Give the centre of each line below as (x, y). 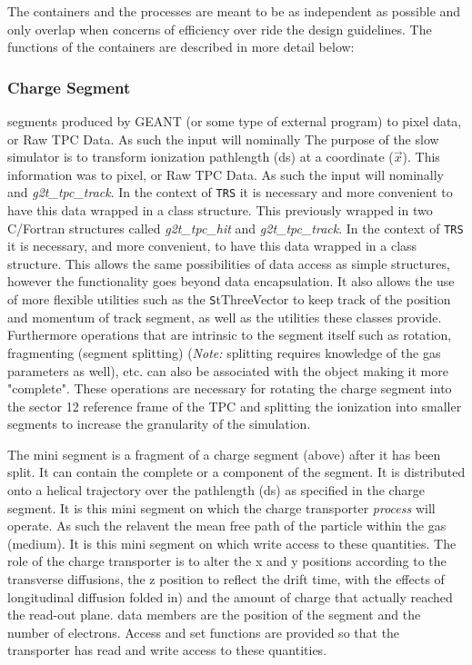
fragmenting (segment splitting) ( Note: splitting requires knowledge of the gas (224, 352)
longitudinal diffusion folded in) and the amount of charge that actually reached (230, 596)
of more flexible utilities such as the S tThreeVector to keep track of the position (229, 299)
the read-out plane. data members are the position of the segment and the (214, 615)
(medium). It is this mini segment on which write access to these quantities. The (232, 543)
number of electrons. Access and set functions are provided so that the (204, 632)
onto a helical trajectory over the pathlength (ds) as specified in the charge (216, 490)
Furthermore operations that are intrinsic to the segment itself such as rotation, (230, 335)
